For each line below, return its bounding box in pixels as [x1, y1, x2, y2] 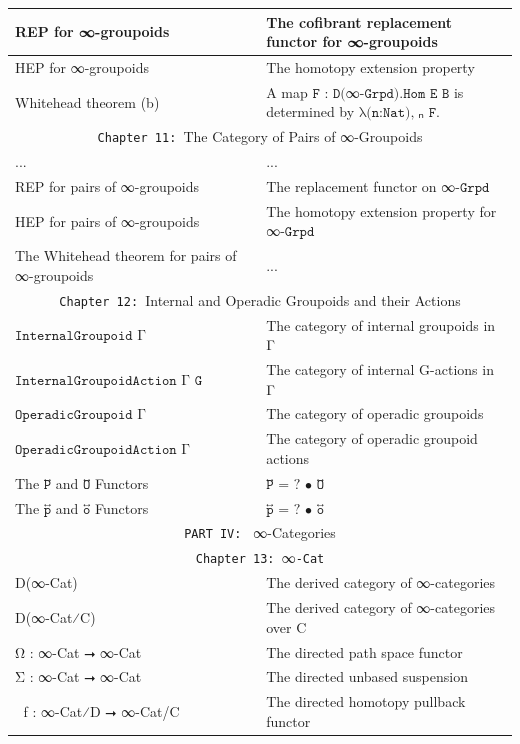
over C [266, 616, 307, 637]
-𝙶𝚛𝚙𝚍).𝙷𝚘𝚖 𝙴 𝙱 [359, 86, 450, 101]
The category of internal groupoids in [266, 314, 496, 335]
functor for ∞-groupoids [266, 31, 438, 52]
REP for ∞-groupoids [15, 21, 170, 42]
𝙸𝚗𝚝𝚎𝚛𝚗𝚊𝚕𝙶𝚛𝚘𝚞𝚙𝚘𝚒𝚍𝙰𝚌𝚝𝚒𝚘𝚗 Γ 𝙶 [15, 373, 203, 388]
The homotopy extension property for [266, 200, 497, 221]
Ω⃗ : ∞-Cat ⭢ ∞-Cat [15, 641, 142, 662]
